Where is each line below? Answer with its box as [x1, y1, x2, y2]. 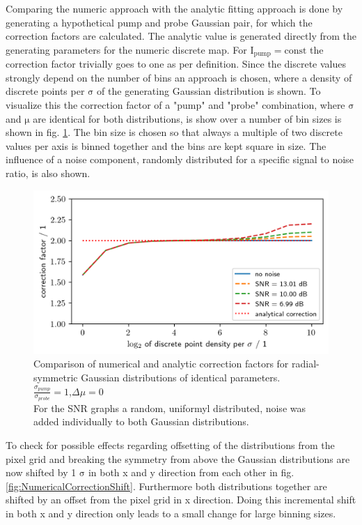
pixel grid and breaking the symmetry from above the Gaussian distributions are [6, 451, 350, 466]
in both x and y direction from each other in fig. [88, 465, 294, 480]
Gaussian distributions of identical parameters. [81, 370, 281, 384]
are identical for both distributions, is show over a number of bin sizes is [33, 111, 342, 125]
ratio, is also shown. [6, 165, 90, 180]
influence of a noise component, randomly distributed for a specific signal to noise [6, 152, 354, 167]
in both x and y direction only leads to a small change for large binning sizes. [6, 505, 336, 520]
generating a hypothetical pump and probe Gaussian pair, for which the [6, 15, 313, 29]
